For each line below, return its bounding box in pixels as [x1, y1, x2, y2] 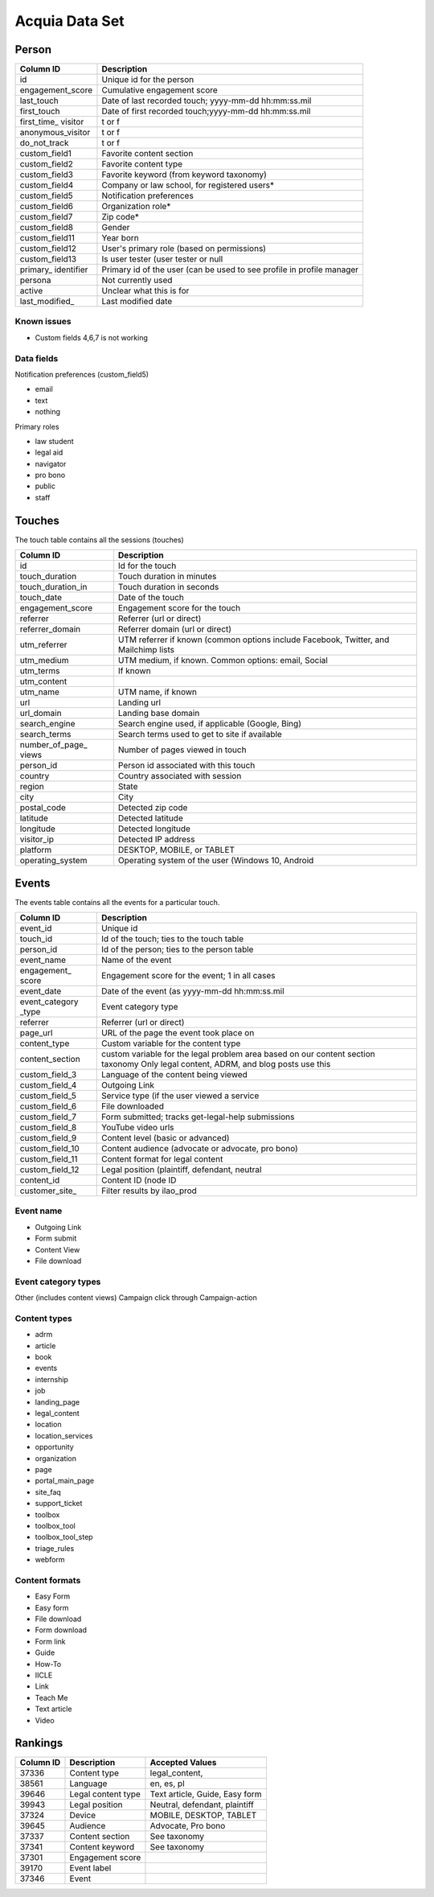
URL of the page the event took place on [101, 1027, 255, 1039]
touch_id [19, 933, 52, 944]
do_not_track [19, 138, 69, 149]
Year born [101, 232, 140, 244]
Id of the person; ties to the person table [101, 944, 254, 955]
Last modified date [101, 296, 173, 307]
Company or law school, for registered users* [101, 179, 275, 191]
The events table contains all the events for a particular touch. [14, 897, 220, 907]
